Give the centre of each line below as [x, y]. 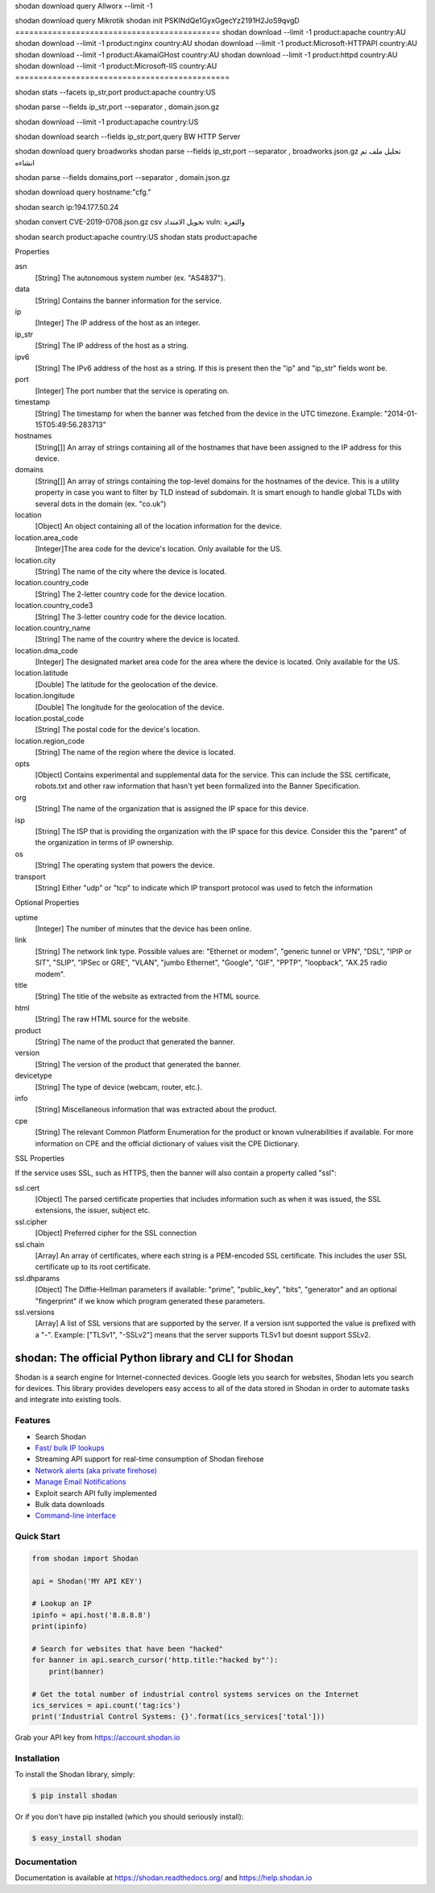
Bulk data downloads [70, 1504]
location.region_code [50, 741]
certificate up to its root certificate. [93, 1267]
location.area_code [47, 538]
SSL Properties [39, 1158]
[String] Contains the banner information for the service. [128, 300]
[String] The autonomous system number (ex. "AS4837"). [130, 278]
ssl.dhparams [37, 1278]
